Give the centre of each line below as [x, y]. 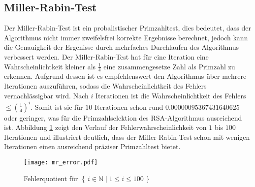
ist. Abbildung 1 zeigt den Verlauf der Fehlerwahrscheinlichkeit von [105, 127]
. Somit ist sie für [57, 107]
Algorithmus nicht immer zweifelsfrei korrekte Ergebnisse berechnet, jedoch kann [126, 37]
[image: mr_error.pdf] [61, 163]
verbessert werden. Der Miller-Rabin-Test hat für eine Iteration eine [106, 56]
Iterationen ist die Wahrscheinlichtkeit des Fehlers [171, 95]
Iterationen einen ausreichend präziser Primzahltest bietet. [92, 146]
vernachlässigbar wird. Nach [46, 95]
